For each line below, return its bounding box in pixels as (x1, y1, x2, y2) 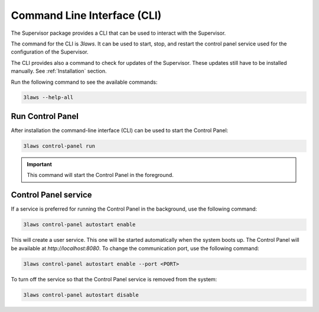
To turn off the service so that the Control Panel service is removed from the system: (11, 275, 217, 283)
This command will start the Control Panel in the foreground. (27, 172, 174, 179)
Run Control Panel (11, 111, 79, 121)
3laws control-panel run (23, 142, 96, 149)
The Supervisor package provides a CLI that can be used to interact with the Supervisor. (11, 29, 226, 37)
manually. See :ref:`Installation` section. (11, 68, 107, 75)
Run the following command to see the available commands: (11, 78, 158, 86)
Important (27, 160, 53, 168)
